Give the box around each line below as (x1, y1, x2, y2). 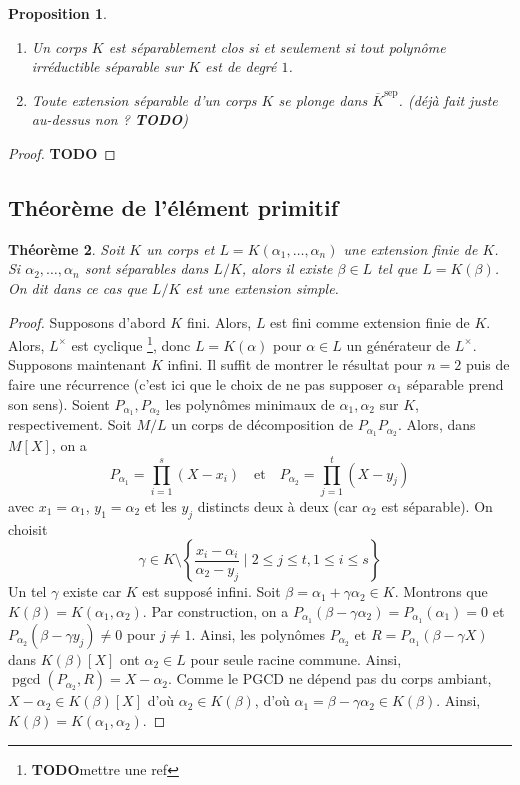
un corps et (146, 238, 215, 259)
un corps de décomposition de (171, 414, 354, 435)
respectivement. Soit (8, 414, 132, 435)
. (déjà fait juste (398, 89, 498, 110)
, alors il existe (241, 258, 333, 279)
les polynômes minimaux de (165, 393, 335, 414)
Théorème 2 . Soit (8, 238, 125, 259)
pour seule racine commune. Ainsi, (190, 648, 402, 669)
